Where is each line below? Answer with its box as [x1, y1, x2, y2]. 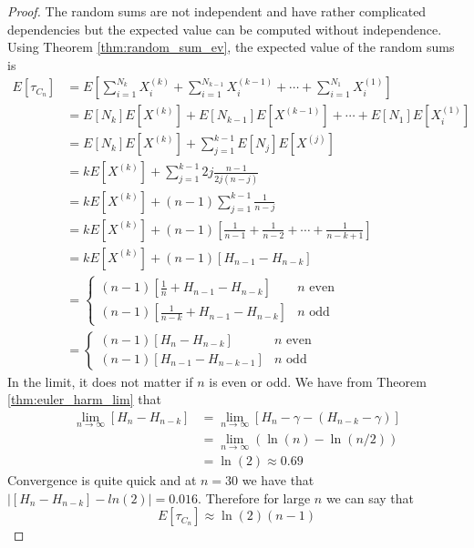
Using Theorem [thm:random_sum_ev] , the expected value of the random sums [7, 37, 455, 56]
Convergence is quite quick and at [7, 471, 197, 490]
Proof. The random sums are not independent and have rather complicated [7, 2, 427, 20]
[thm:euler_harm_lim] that [7, 390, 161, 409]
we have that [242, 471, 314, 490]
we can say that [325, 488, 415, 507]
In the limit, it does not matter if [7, 371, 193, 391]
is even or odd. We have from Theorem [209, 371, 427, 391]
